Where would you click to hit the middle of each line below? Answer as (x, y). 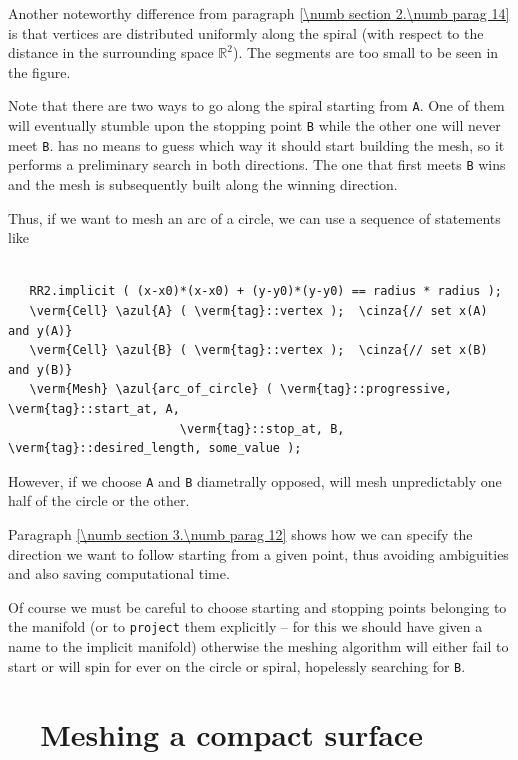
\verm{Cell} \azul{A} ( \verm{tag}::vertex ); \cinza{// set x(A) (258, 310)
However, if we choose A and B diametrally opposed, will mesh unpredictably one (255, 480)
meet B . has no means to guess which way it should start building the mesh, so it (256, 144)
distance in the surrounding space (111, 52)
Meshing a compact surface (231, 734)
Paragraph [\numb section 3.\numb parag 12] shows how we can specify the (240, 533)
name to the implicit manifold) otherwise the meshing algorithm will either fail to (258, 646)
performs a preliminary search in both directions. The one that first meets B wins (257, 164)
